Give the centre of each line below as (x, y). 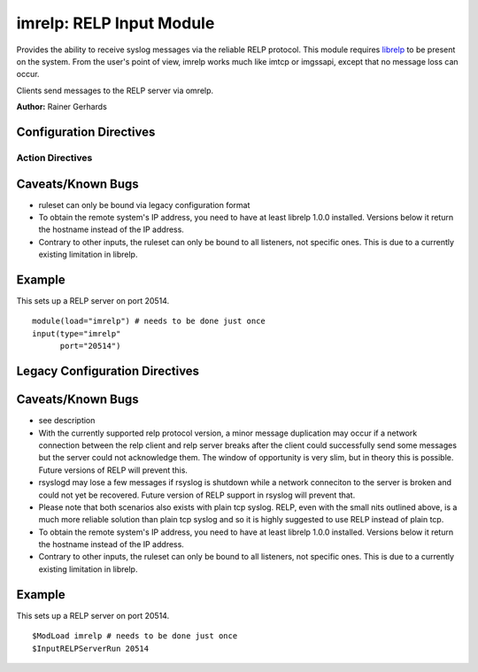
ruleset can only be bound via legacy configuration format (144, 205)
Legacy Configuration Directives (108, 371)
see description (67, 421)
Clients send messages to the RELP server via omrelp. (115, 90)
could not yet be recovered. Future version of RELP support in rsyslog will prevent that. (197, 495)
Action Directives (54, 158)
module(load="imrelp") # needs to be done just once (149, 321)
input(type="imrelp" (77, 333)
